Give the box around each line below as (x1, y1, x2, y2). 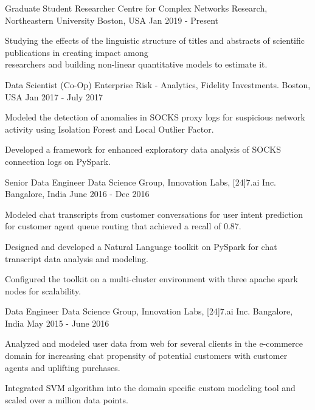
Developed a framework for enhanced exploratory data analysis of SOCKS (5, 143, 282, 156)
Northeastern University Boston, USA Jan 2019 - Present (5, 13, 219, 26)
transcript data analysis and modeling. (5, 252, 149, 265)
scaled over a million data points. (5, 393, 128, 406)
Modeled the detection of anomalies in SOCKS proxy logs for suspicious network (5, 111, 305, 123)
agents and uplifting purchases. (5, 361, 120, 374)
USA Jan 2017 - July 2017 (5, 90, 103, 103)
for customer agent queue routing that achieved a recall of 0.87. (5, 220, 241, 232)
